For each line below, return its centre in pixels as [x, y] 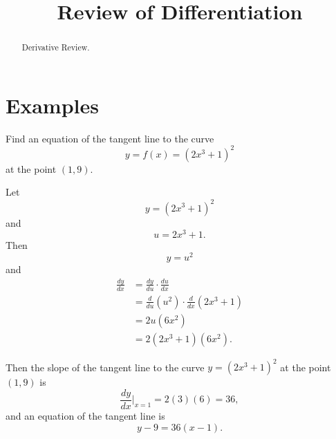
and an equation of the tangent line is [85, 415]
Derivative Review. [56, 47]
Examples [52, 105]
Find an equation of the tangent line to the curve [110, 138]
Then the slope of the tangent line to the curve [105, 367]
